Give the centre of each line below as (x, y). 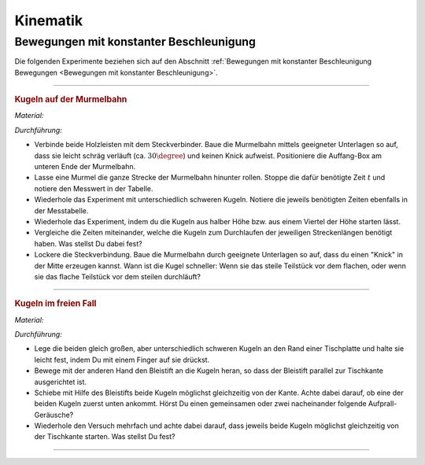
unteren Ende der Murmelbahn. (85, 166)
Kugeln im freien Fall (55, 304)
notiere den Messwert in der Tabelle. (94, 188)
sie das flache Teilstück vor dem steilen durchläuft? (117, 276)
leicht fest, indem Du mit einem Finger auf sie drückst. (122, 360)
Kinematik (48, 20)
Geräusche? (54, 415)
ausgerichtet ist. (60, 382)
